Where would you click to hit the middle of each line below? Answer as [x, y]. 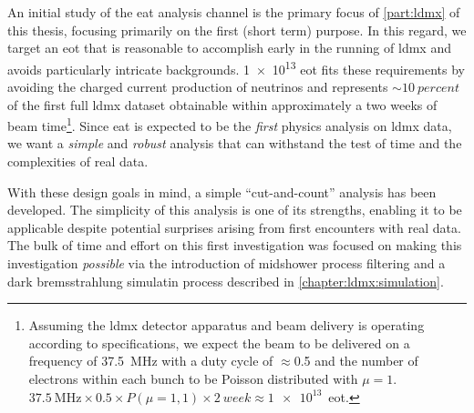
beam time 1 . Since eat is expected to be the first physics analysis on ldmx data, [230, 124]
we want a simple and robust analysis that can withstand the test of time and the [235, 143]
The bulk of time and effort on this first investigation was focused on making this [235, 245]
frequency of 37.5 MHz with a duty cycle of [151, 361]
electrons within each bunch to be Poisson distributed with [193, 378]
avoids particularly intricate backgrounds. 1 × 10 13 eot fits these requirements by [236, 67]
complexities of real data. [78, 161]
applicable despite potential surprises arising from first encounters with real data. [234, 227]
